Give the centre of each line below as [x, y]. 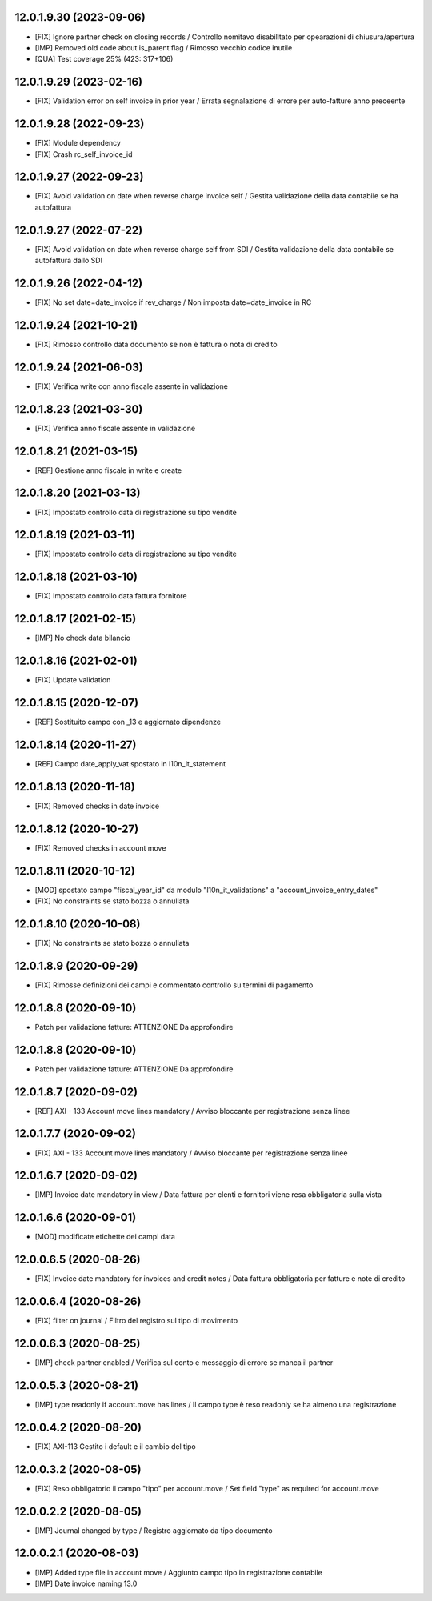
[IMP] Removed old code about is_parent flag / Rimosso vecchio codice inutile [164, 47]
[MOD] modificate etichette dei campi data [105, 1237]
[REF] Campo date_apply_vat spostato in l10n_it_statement [130, 763]
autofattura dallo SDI [69, 261]
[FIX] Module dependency [78, 143]
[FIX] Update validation [73, 680]
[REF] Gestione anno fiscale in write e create [108, 470]
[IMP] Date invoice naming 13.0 [86, 1583]
